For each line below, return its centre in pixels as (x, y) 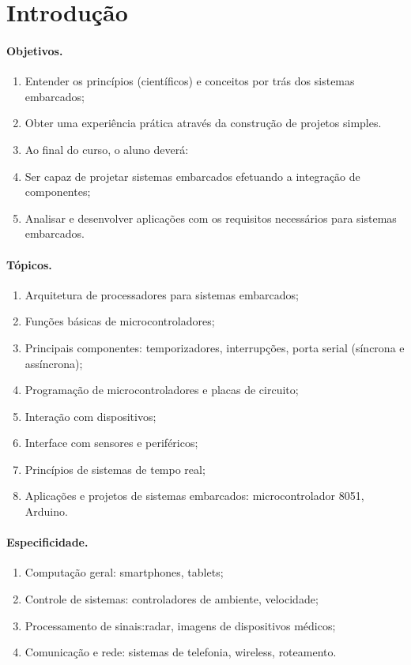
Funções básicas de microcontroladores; (120, 321)
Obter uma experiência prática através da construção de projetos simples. (203, 123)
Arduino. (46, 511)
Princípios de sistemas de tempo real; (115, 469)
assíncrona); (54, 363)
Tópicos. (29, 264)
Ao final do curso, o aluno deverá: (107, 149)
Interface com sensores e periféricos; (111, 443)
